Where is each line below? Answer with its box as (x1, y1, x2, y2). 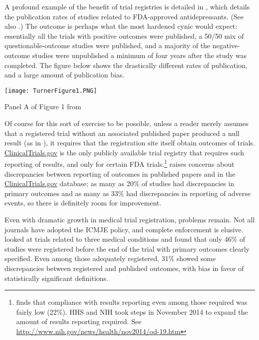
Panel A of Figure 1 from (4, 101, 82, 112)
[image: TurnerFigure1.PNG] (4, 87, 97, 94)
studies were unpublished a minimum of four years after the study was (32, 50, 247, 60)
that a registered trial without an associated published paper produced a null (4, 128, 240, 138)
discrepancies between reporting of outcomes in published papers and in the (4, 168, 236, 179)
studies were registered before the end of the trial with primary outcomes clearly (4, 243, 250, 254)
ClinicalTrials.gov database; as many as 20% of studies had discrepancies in (4, 178, 234, 189)
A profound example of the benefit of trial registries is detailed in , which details (4, 1, 250, 11)
